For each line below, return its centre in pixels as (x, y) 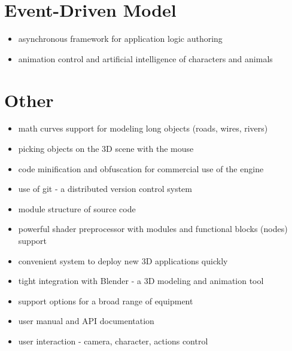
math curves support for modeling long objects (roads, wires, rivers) (143, 128)
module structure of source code (77, 208)
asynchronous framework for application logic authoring (120, 39)
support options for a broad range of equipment (106, 300)
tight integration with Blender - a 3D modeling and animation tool (141, 281)
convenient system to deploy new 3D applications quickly (123, 260)
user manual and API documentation (86, 321)
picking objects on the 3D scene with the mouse (106, 149)
